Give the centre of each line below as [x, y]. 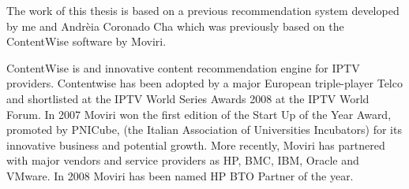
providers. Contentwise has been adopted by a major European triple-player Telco [204, 83]
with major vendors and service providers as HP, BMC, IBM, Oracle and [183, 160]
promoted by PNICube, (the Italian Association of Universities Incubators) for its [204, 130]
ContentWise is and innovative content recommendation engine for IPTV [183, 67]
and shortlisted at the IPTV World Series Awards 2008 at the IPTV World [188, 98]
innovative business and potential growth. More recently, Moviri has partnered [196, 145]
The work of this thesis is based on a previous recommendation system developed [203, 10]
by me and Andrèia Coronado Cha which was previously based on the [175, 26]
